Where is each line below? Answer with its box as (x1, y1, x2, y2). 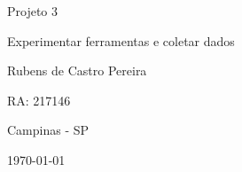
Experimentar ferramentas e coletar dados (7, 31, 235, 50)
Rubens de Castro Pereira (7, 61, 147, 80)
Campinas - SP (7, 121, 90, 139)
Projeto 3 (7, 2, 59, 20)
